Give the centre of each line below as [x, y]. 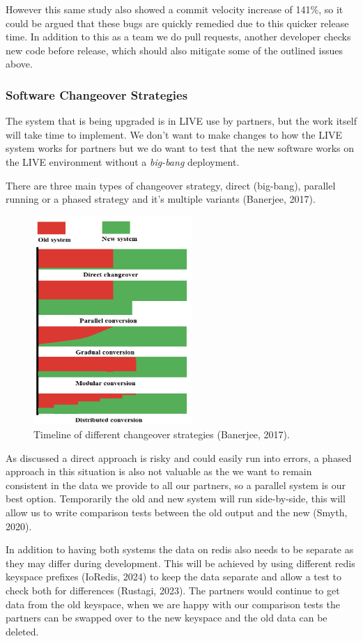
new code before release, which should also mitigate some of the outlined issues [174, 50]
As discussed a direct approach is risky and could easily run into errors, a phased [179, 457]
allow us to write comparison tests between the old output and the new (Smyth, [177, 512]
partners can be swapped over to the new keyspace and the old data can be [167, 618]
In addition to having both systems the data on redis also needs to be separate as [180, 549]
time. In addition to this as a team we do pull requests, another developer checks [178, 37]
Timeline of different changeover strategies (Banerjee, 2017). [162, 434]
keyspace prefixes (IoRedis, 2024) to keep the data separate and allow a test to [174, 577]
